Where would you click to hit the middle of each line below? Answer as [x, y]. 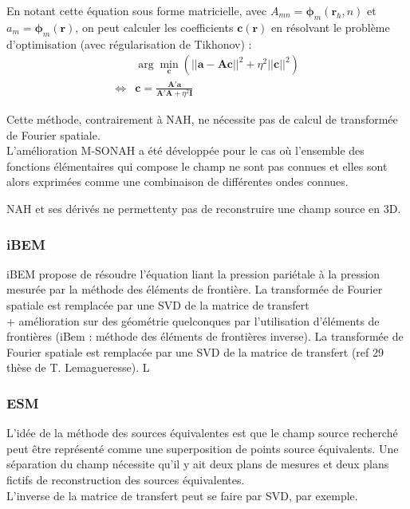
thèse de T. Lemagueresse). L [78, 367]
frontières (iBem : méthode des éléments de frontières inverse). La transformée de [205, 336]
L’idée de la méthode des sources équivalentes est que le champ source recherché [202, 433]
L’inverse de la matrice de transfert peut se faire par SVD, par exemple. [182, 495]
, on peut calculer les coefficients [154, 27]
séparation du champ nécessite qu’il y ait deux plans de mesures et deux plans [198, 464]
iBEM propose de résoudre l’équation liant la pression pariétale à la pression [193, 273]
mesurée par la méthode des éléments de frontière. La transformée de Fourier [195, 289]
